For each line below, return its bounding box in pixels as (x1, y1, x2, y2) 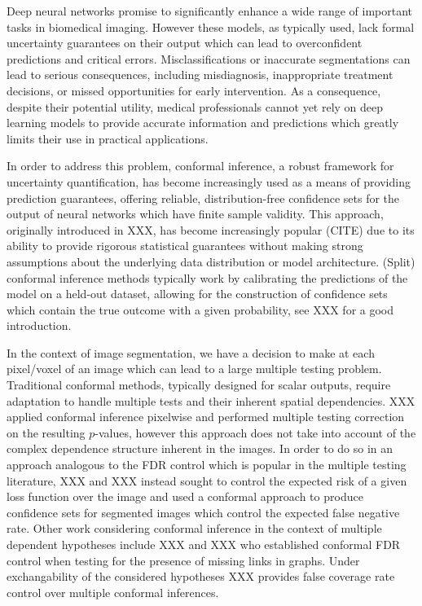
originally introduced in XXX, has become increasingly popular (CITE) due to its (7, 221, 415, 238)
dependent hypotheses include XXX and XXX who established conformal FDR (7, 536, 401, 552)
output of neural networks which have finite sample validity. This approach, (7, 205, 384, 222)
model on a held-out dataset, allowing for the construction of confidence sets (7, 285, 388, 302)
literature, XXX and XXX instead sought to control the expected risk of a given (7, 472, 407, 489)
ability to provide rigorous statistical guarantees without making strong (7, 237, 363, 254)
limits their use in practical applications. (7, 130, 209, 147)
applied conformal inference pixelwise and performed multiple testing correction (7, 408, 405, 425)
